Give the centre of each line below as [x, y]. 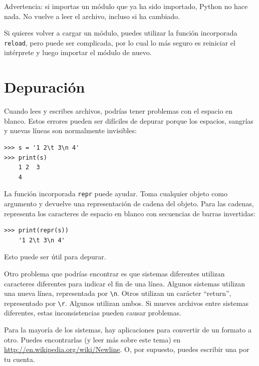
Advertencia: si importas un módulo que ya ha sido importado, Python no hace [126, 6]
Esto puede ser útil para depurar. [55, 257]
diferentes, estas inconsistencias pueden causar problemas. [93, 313]
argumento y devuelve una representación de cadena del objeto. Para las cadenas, [129, 203]
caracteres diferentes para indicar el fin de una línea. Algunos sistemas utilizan [124, 283]
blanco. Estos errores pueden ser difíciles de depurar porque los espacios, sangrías [129, 120]
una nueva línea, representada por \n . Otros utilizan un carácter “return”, [118, 293]
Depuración [45, 87]
